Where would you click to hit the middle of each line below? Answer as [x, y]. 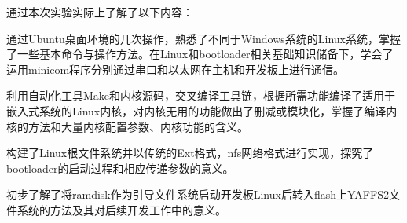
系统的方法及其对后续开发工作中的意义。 [121, 209]
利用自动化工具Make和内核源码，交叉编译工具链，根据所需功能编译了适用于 [201, 95]
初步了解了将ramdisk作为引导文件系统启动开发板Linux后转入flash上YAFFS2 [198, 194]
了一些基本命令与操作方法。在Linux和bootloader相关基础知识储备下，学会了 [200, 54]
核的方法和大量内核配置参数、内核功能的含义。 [127, 126]
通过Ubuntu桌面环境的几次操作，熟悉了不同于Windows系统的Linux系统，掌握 [203, 38]
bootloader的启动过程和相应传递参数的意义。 [120, 168]
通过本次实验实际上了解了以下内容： [100, 12]
